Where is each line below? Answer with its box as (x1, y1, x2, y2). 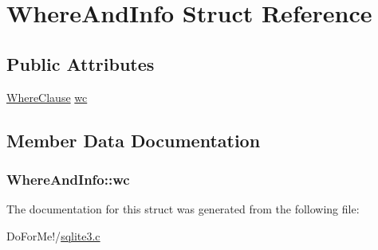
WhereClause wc (6, 88, 88, 105)
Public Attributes (6, 51, 155, 76)
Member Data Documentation (6, 127, 261, 152)
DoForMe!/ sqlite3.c (6, 227, 100, 244)
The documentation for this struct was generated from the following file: (6, 201, 360, 217)
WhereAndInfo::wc (6, 169, 130, 189)
